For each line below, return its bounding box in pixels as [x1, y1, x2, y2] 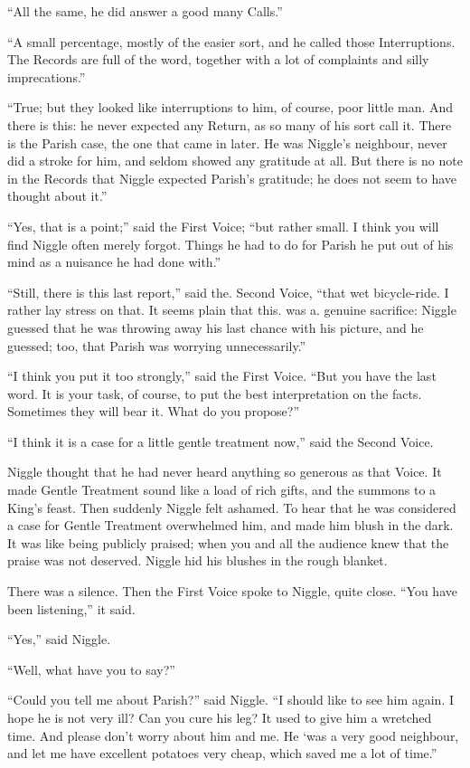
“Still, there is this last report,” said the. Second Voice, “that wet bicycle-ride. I [7, 282, 449, 301]
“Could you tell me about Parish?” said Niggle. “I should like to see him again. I [7, 690, 455, 709]
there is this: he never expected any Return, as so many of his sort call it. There [7, 115, 452, 134]
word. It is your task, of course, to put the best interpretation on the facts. [7, 384, 422, 403]
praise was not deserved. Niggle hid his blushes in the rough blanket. [7, 551, 388, 570]
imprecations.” [7, 67, 86, 86]
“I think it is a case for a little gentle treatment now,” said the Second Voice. [7, 431, 434, 450]
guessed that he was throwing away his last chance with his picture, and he [7, 318, 424, 337]
